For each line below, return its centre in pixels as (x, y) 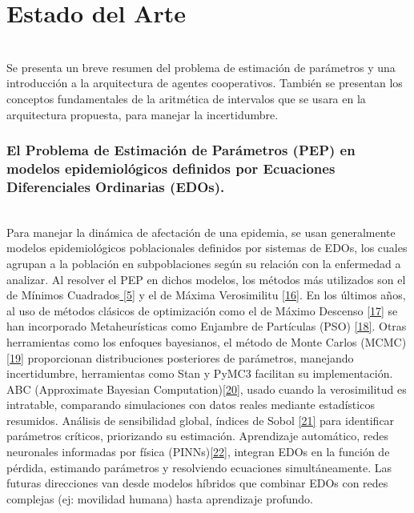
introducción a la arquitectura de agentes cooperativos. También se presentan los (205, 83)
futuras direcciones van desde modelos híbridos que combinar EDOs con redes (197, 483)
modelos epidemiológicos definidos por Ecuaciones (171, 168)
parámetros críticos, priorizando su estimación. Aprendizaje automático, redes (198, 436)
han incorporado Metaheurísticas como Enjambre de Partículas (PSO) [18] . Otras (207, 326)
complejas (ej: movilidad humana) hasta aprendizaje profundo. (160, 498)
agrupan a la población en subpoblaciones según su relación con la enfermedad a (204, 263)
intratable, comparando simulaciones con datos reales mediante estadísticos (191, 405)
